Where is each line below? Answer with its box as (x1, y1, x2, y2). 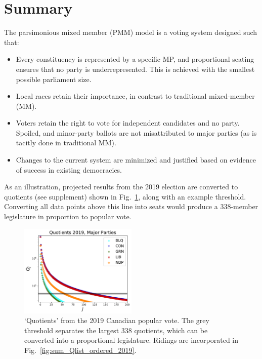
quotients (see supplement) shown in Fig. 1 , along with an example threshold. (4, 191, 246, 202)
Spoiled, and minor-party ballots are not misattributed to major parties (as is (16, 127, 257, 138)
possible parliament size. (16, 73, 92, 84)
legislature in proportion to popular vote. (4, 211, 132, 222)
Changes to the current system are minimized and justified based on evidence (16, 154, 256, 165)
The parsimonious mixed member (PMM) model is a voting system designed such (4, 27, 257, 37)
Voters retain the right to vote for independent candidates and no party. (16, 117, 240, 128)
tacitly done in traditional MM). (16, 137, 116, 148)
